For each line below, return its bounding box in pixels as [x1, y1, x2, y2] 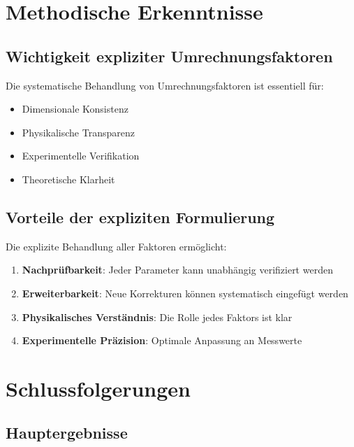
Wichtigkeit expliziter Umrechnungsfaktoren [6, 45, 333, 66]
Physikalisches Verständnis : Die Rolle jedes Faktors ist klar [22, 309, 293, 324]
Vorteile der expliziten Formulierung [6, 206, 275, 227]
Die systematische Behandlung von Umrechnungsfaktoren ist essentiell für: [6, 78, 324, 92]
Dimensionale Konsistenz [22, 101, 128, 116]
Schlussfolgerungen [6, 374, 191, 402]
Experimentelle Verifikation [22, 148, 140, 163]
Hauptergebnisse [6, 422, 128, 444]
